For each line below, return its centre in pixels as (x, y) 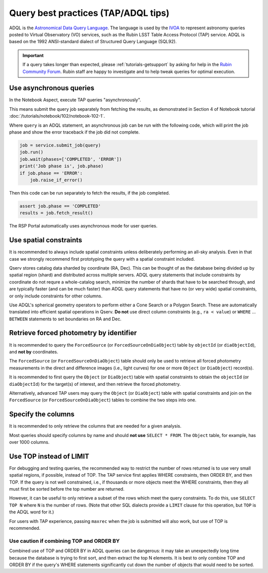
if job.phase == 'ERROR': (51, 173)
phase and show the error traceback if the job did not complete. (74, 132)
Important (33, 55)
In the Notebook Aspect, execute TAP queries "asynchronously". (75, 100)
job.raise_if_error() (56, 180)
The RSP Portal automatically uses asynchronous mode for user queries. (83, 226)
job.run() (32, 152)
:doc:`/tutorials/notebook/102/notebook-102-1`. (57, 116)
